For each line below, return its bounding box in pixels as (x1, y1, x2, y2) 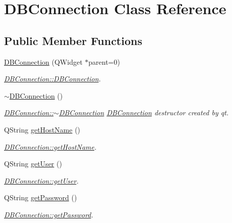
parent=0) (88, 56, 120, 67)
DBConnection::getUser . (4, 175, 79, 186)
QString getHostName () (4, 124, 81, 135)
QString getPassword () (4, 192, 77, 203)
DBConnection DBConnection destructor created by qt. (59, 107, 229, 118)
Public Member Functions (4, 32, 142, 48)
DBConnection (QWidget (4, 56, 83, 67)
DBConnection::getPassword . (4, 209, 93, 219)
